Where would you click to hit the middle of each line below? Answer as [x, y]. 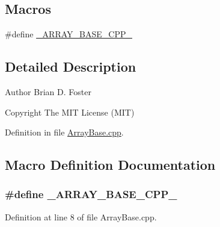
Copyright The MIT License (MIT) [70, 112]
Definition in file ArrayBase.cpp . [64, 132]
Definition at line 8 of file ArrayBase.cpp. [81, 216]
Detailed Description [71, 67]
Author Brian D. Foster [48, 92]
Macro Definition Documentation [110, 165]
